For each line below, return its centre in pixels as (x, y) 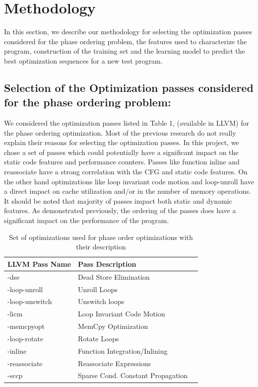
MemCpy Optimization (113, 326)
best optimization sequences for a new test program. (83, 60)
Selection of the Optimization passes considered (129, 87)
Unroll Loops (98, 289)
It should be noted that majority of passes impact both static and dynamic (118, 200)
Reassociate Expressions (115, 363)
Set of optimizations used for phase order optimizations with (101, 237)
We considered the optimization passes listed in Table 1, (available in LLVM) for (127, 123)
